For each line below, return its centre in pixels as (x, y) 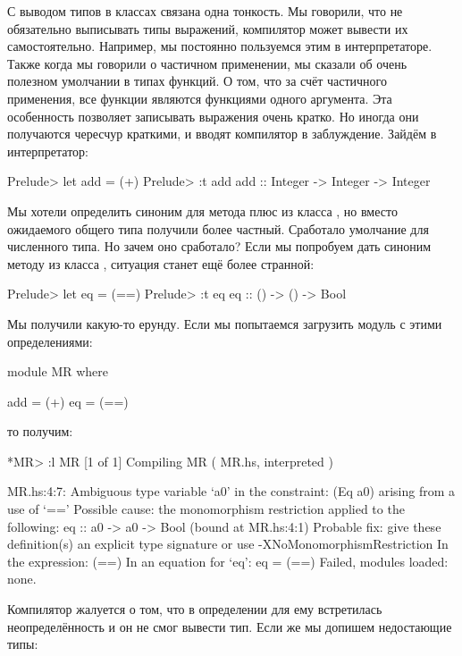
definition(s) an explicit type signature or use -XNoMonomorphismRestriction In (228, 544)
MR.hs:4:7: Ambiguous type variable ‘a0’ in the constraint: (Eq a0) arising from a (231, 491)
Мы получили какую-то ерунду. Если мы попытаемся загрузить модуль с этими (225, 323)
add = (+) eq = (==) (68, 401)
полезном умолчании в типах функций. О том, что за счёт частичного (197, 81)
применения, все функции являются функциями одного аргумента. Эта (200, 98)
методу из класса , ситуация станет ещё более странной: (161, 263)
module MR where (58, 371)
